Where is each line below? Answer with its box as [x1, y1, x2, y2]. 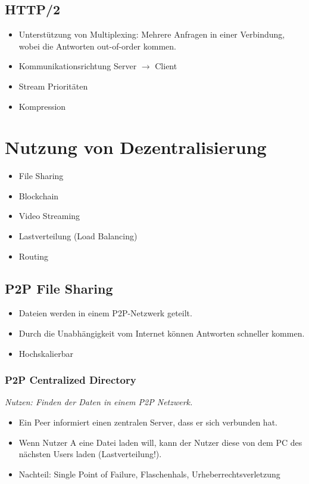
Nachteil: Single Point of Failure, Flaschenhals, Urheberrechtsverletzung [18, 467, 280, 480]
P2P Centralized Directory [5, 372, 136, 387]
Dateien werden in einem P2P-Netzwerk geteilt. [18, 307, 192, 319]
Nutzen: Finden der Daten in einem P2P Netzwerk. [5, 396, 193, 408]
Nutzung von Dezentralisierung [5, 135, 267, 159]
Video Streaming [18, 209, 80, 222]
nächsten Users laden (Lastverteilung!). [18, 448, 162, 460]
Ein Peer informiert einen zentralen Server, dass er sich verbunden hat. [18, 416, 277, 428]
